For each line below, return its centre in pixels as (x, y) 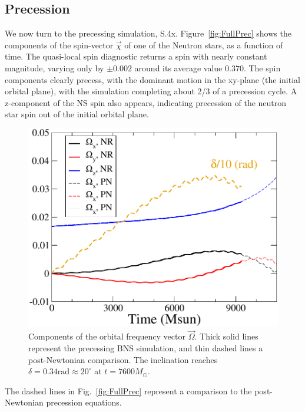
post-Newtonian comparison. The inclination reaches (123, 359)
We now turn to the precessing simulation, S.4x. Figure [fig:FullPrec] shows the (148, 33)
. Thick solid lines (226, 336)
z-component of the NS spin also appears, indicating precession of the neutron (146, 102)
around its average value (178, 67)
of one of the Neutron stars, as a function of (204, 45)
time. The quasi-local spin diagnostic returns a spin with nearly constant (136, 56)
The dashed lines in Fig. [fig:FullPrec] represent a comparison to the (128, 390)
